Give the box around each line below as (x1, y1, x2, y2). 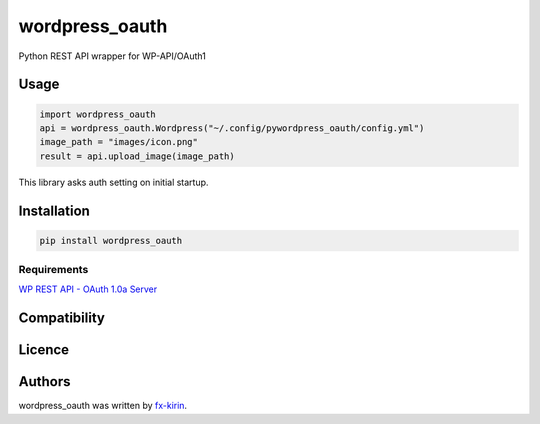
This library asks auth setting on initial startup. (18, 176, 209, 188)
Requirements (18, 263, 89, 277)
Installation (18, 202, 90, 219)
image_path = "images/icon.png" (39, 136, 199, 148)
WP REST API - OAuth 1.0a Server (18, 283, 158, 295)
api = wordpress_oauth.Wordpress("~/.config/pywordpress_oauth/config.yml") (39, 122, 425, 134)
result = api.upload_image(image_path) (39, 150, 235, 162)
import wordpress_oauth (39, 108, 157, 120)
